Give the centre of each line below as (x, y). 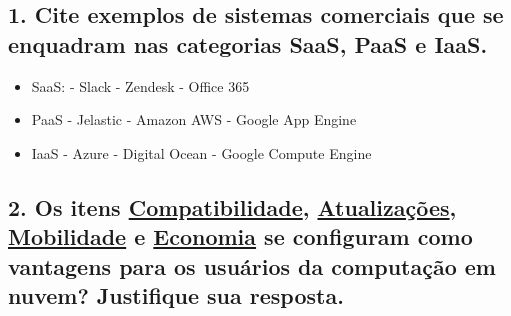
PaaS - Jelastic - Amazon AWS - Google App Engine (194, 119)
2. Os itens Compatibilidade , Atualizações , (232, 206)
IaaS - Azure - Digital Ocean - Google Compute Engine (201, 152)
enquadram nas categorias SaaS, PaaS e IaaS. (248, 43)
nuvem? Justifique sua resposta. (176, 294)
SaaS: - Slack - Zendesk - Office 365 (140, 85)
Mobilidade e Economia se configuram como (240, 236)
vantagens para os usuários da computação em (252, 265)
